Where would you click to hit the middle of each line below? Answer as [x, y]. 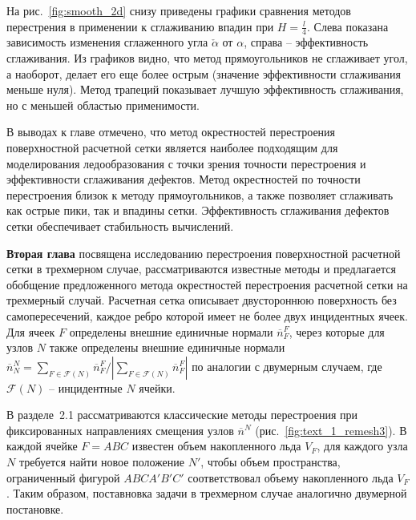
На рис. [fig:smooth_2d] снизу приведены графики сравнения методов [179, 10]
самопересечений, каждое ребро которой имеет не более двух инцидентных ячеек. [207, 315]
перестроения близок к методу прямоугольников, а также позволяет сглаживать [200, 194]
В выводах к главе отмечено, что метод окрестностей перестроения [171, 132]
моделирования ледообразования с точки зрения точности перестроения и [186, 163]
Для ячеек [31, 331]
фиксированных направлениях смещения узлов [120, 430]
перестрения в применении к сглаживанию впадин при [140, 26]
